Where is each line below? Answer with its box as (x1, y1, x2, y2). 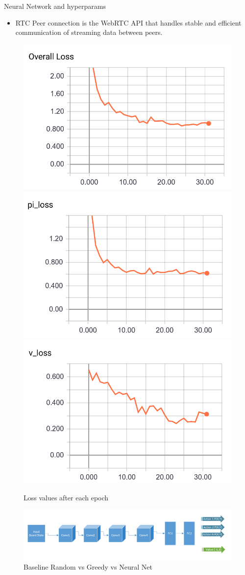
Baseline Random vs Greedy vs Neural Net (24, 561, 152, 572)
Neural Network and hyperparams (4, 1, 106, 11)
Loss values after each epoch (24, 492, 109, 502)
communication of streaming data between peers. (15, 27, 163, 37)
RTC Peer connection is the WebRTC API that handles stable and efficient (15, 17, 242, 27)
